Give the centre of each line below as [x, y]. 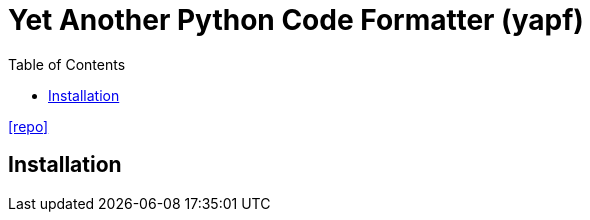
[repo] [28, 126]
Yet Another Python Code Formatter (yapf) [296, 20]
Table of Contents [67, 64]
